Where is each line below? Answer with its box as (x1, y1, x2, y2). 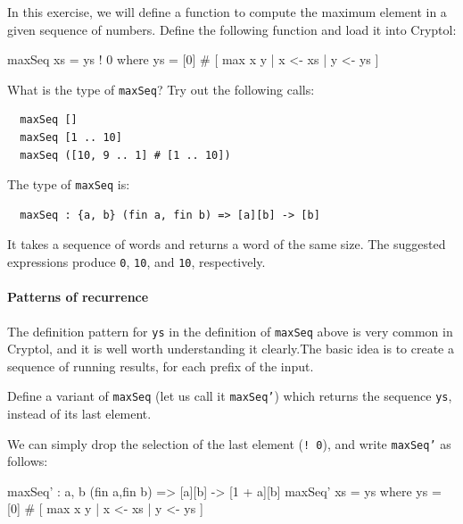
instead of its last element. (7, 404, 152, 423)
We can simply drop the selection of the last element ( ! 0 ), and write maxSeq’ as (7, 434, 451, 453)
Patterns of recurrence (7, 287, 149, 306)
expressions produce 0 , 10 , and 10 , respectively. (7, 253, 266, 271)
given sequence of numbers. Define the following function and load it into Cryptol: (7, 20, 457, 38)
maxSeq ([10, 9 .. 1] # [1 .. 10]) (20, 148, 231, 162)
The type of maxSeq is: (7, 175, 130, 194)
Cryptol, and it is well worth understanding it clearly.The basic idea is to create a (7, 339, 455, 358)
